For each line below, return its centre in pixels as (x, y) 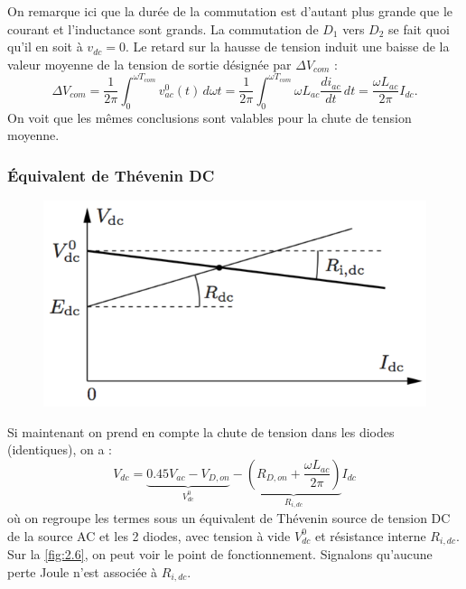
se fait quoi (419, 28)
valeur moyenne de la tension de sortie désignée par (149, 64)
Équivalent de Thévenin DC (111, 175)
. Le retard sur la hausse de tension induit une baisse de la (287, 47)
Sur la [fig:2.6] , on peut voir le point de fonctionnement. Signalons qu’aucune (220, 554)
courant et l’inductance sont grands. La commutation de (163, 28)
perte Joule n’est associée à (83, 571)
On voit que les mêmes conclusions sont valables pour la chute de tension (210, 117)
